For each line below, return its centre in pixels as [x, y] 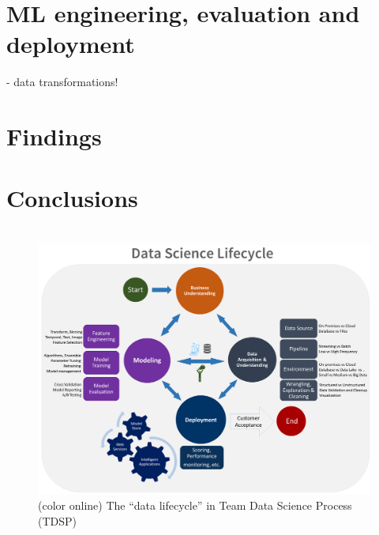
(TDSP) [58, 520]
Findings [54, 136]
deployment [71, 44]
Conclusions [72, 198]
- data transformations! [62, 82]
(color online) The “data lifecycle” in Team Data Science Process [195, 505]
